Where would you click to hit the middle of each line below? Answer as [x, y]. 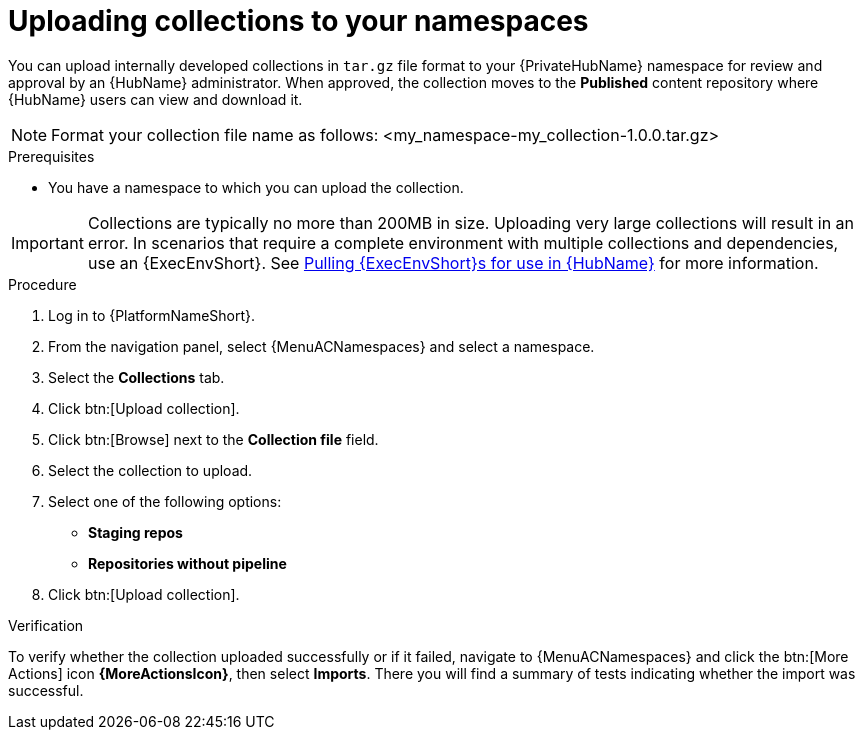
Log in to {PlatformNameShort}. [152, 315]
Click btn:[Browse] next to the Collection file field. [213, 439]
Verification [46, 625]
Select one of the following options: [165, 501]
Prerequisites [51, 156]
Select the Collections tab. [136, 377]
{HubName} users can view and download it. [155, 99]
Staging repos [135, 532]
